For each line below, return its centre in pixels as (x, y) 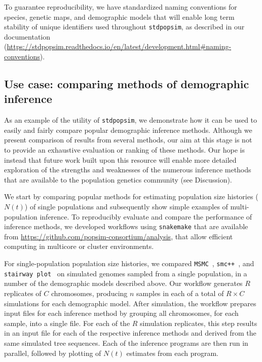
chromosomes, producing (89, 293)
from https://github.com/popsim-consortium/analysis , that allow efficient (119, 236)
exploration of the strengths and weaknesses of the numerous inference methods (128, 170)
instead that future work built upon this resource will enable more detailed (120, 159)
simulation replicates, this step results (199, 323)
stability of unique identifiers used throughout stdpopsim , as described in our (124, 27)
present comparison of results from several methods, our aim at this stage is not (128, 140)
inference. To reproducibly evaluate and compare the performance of (146, 216)
